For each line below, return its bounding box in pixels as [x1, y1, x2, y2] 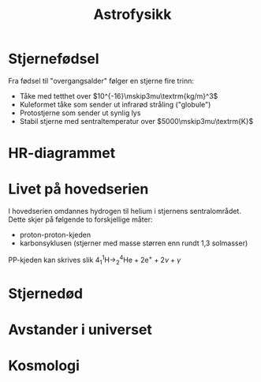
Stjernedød [8, 284, 84, 302]
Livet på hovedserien [8, 180, 149, 198]
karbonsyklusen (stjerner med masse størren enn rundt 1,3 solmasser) [19, 238, 248, 248]
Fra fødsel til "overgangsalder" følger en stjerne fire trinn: [8, 76, 195, 85]
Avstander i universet [8, 320, 152, 339]
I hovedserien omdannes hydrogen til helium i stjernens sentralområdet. [8, 207, 242, 216]
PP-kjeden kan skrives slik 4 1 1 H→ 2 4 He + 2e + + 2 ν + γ [8, 254, 181, 266]
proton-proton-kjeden [19, 230, 91, 240]
